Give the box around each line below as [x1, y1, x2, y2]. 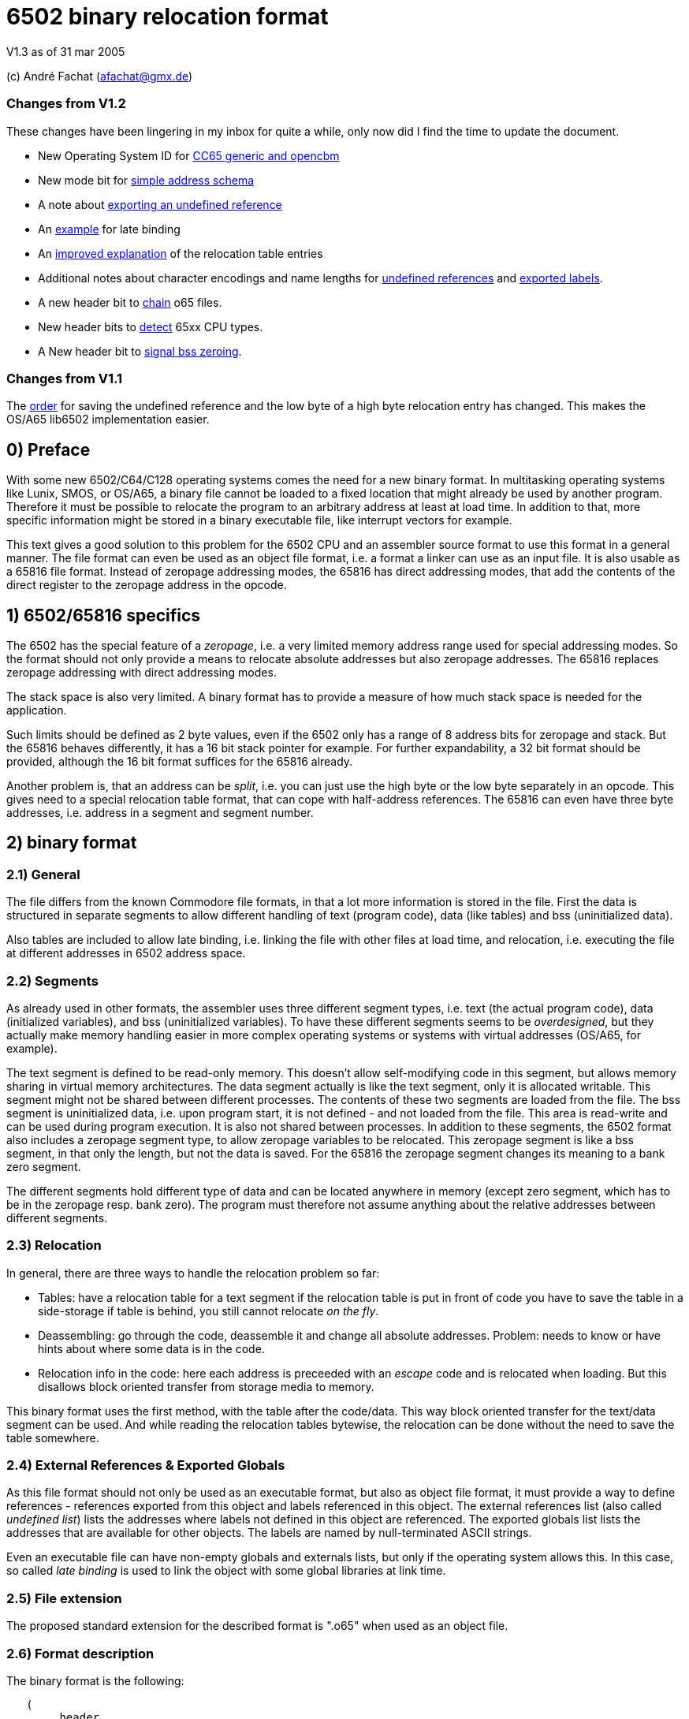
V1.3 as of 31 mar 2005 [6, 44, 125, 58]
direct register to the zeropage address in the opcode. [6, 578, 287, 592]
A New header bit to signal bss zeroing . [38, 344, 242, 358]
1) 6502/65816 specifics [6, 605, 201, 625]
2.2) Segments [6, 972, 99, 989]
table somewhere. [6, 1430, 99, 1445]
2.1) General [6, 866, 80, 882]
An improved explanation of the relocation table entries [38, 246, 323, 260]
